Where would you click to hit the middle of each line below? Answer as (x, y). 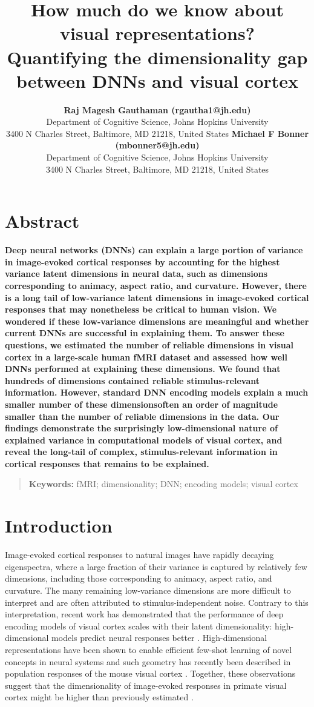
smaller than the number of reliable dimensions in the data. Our (142, 416)
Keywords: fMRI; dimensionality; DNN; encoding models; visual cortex (163, 484)
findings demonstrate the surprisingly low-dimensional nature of (141, 428)
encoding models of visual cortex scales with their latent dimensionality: (139, 626)
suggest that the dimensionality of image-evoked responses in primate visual (146, 685)
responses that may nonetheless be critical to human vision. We (141, 309)
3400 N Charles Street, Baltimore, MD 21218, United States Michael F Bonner (157, 133)
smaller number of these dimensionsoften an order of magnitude (142, 404)
